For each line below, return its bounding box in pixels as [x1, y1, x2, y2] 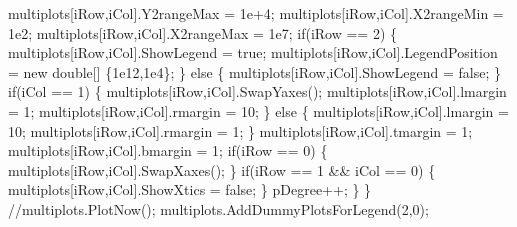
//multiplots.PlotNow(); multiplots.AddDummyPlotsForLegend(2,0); [8, 198, 429, 219]
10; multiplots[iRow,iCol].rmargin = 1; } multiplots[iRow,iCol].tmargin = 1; [8, 120, 473, 141]
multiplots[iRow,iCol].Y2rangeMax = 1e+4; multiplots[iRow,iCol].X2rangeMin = [8, 3, 504, 23]
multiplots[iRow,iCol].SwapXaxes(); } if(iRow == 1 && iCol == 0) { [8, 159, 436, 180]
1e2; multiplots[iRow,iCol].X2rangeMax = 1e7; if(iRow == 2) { [8, 22, 398, 43]
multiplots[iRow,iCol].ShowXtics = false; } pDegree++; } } [8, 179, 372, 200]
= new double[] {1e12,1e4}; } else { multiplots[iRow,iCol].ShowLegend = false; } [8, 61, 501, 82]
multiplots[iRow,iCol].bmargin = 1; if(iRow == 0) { [8, 140, 328, 161]
